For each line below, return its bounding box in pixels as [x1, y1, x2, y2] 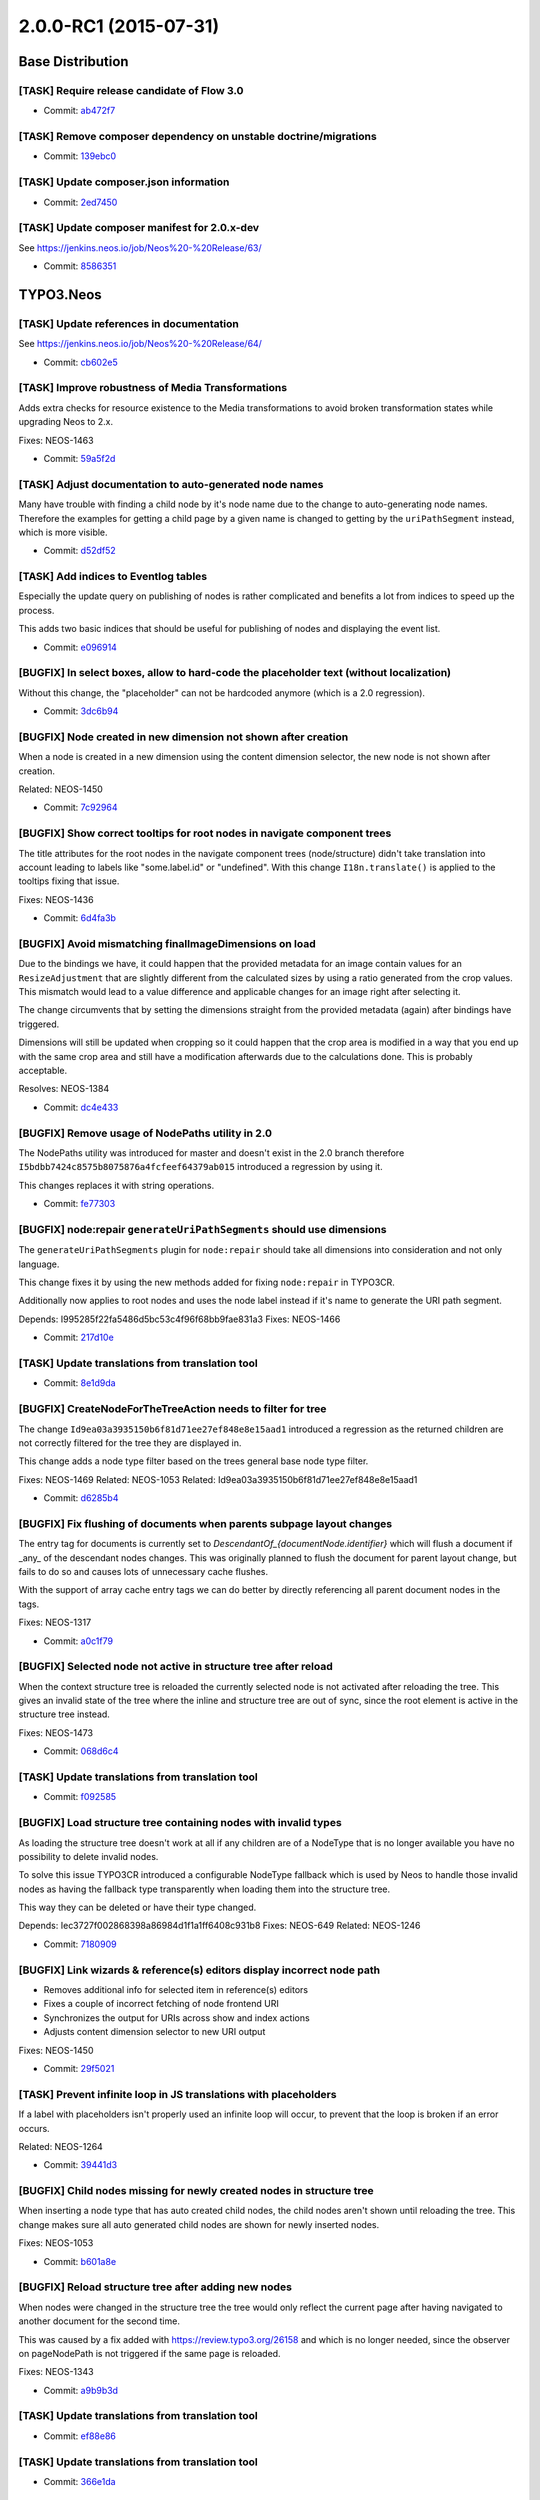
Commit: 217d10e [43, 1331, 114, 1344]
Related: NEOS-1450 [18, 783, 104, 795]
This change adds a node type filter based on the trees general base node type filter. [18, 1455, 369, 1467]
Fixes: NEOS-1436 [18, 893, 94, 905]
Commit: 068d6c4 [43, 1745, 119, 1757]
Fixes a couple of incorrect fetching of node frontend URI [43, 1998, 279, 2010]
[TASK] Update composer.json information [18, 175, 230, 189]
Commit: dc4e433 [43, 1101, 119, 1113]
